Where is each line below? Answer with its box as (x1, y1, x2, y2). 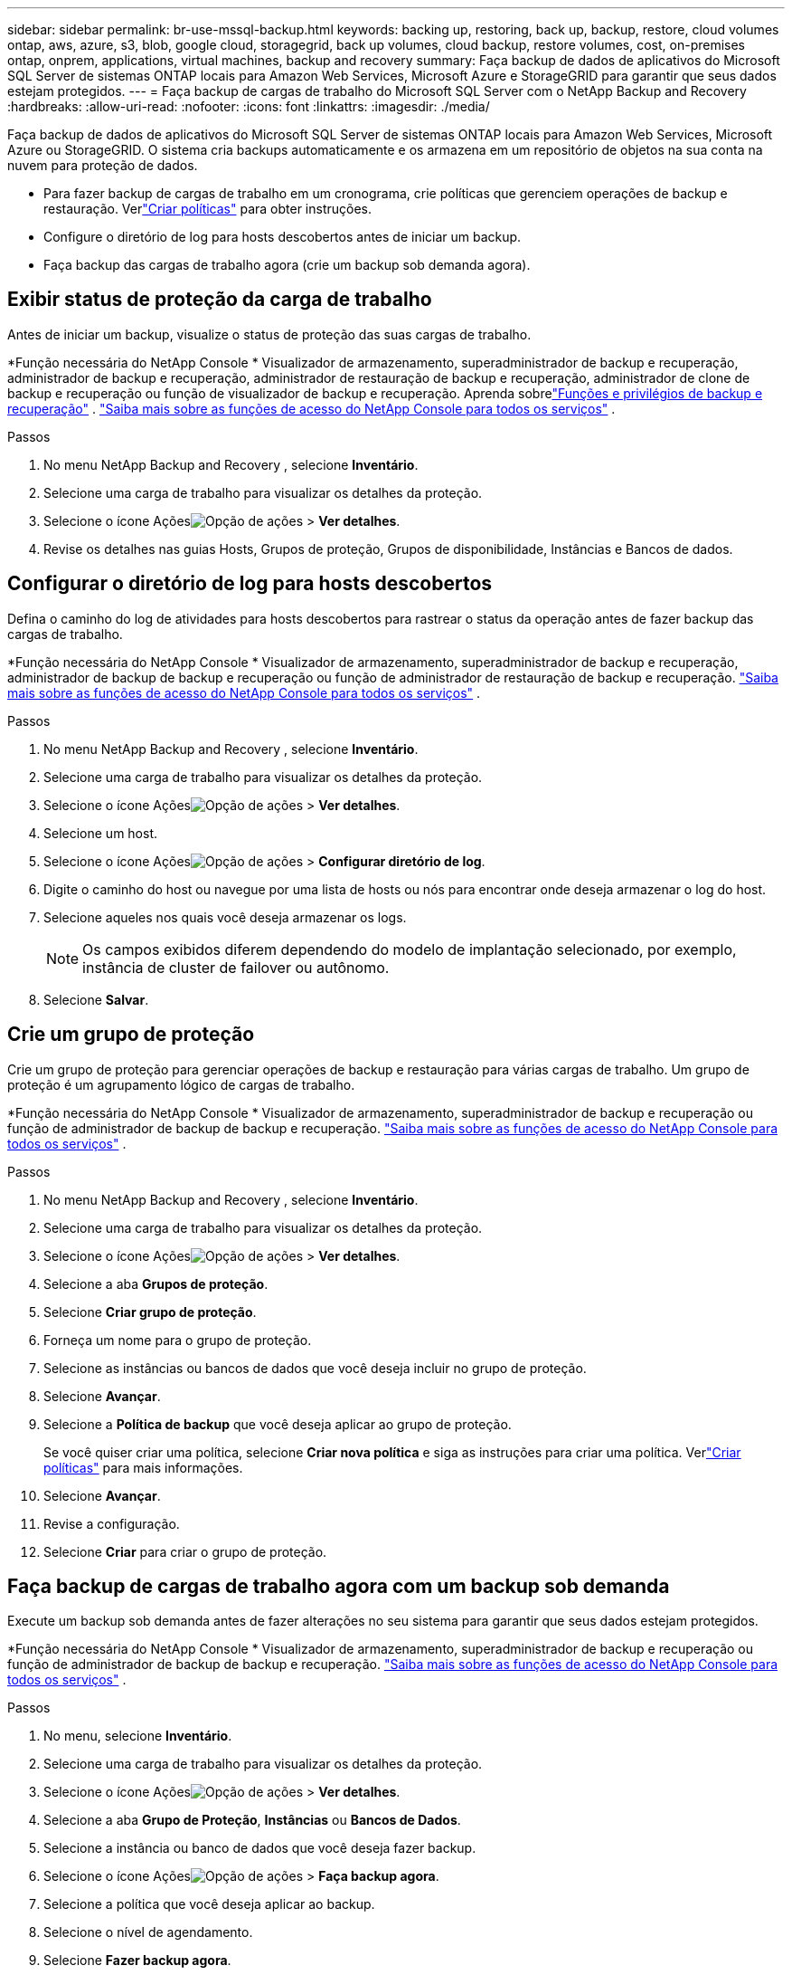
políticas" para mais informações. (43, 1459, 243, 1475)
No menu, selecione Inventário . (43, 1728, 232, 1744)
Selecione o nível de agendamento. (43, 1924, 253, 1941)
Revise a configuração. (43, 1515, 180, 1531)
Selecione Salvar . (43, 991, 149, 1007)
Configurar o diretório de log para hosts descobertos (7, 572, 493, 596)
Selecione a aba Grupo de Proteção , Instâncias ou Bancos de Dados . (43, 1812, 461, 1828)
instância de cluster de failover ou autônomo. (82, 958, 390, 977)
